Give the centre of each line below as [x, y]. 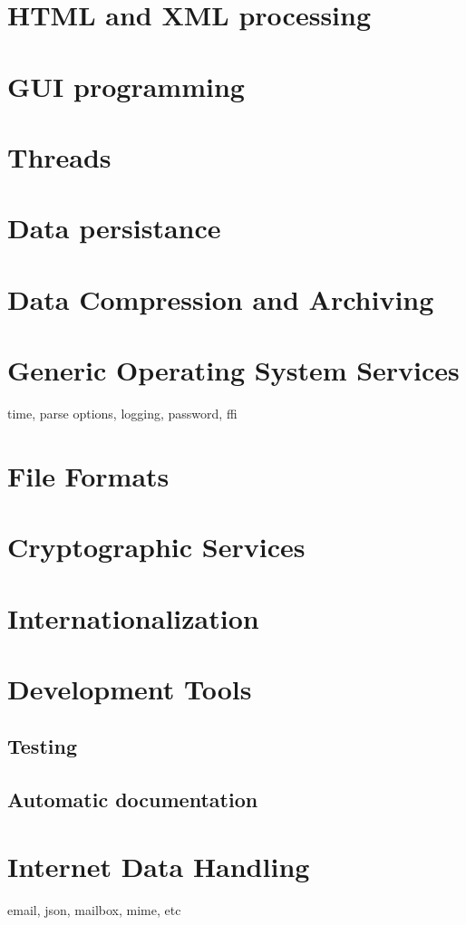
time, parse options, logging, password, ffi [122, 413]
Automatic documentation [133, 800]
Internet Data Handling [159, 866]
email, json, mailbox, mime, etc [94, 909]
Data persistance [114, 228]
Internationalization [133, 617]
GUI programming [126, 86]
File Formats [88, 475]
